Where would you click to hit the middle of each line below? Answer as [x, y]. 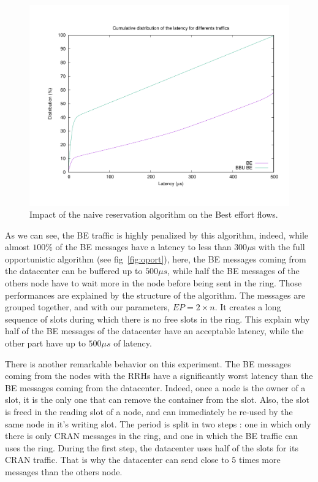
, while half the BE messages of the [233, 271]
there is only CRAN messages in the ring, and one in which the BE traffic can [152, 436]
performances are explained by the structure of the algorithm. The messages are [155, 295]
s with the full [278, 247]
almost [17, 247]
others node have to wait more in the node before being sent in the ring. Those [153, 283]
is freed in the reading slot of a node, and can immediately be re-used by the [149, 412]
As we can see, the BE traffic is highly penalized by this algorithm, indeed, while [157, 235]
